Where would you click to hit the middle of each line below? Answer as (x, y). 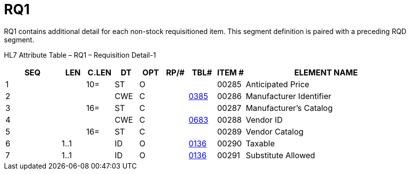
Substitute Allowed (280, 155)
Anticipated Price (277, 84)
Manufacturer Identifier (289, 96)
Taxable (260, 143)
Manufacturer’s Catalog (289, 108)
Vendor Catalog (274, 131)
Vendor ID (264, 120)
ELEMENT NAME (326, 72)
